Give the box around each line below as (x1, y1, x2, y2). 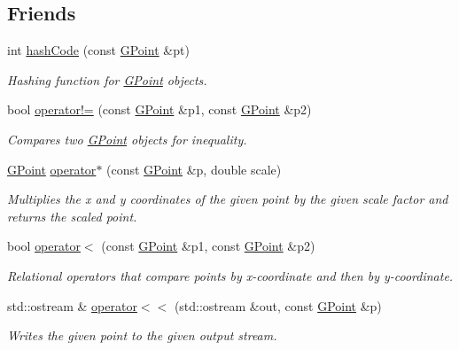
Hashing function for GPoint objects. (7, 70, 207, 89)
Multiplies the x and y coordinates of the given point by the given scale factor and (7, 190, 448, 208)
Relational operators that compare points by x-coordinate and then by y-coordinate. (7, 266, 454, 284)
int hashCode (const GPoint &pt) (7, 41, 190, 59)
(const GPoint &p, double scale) (106, 159, 282, 178)
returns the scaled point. (7, 206, 137, 225)
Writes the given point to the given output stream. (7, 326, 277, 345)
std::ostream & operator (7, 296, 137, 315)
